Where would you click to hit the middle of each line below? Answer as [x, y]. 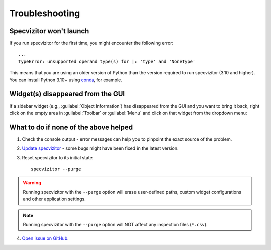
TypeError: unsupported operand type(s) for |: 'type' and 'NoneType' [107, 61]
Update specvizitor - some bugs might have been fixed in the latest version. [100, 148]
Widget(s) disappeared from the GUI [67, 94]
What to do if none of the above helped [71, 127]
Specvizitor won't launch [49, 31]
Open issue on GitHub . [45, 238]
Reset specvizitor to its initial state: [58, 157]
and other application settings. [54, 199]
